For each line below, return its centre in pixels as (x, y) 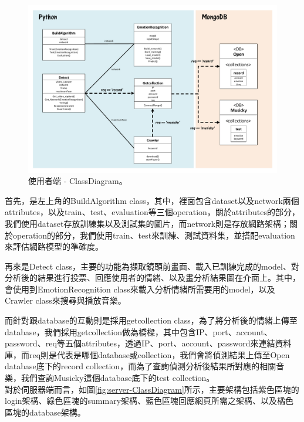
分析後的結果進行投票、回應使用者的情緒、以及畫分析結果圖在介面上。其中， (153, 278)
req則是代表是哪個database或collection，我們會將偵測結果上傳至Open (159, 354)
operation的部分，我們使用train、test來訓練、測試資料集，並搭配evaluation (154, 235)
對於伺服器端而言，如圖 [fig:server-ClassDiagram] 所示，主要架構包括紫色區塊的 (152, 389)
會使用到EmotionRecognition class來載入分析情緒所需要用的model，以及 (140, 289)
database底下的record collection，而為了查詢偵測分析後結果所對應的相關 (141, 366)
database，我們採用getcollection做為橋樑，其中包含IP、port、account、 (139, 331)
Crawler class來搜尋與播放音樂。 (65, 300)
